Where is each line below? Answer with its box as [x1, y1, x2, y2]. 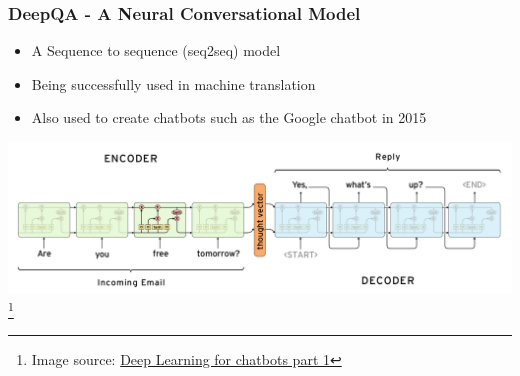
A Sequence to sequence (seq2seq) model [31, 40, 281, 61]
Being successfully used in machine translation [31, 73, 316, 94]
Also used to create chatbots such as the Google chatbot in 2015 [31, 107, 427, 128]
